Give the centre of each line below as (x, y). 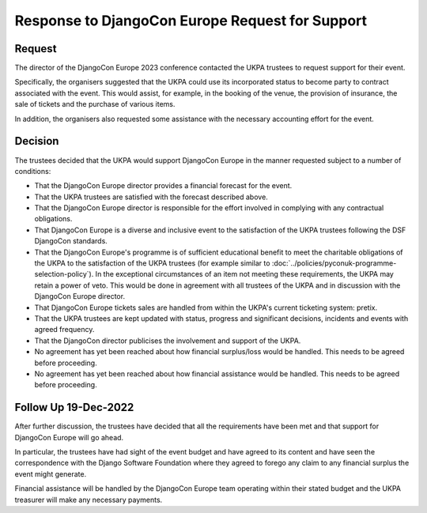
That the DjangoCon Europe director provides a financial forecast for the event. (163, 186)
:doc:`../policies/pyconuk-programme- (334, 263)
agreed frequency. (64, 330)
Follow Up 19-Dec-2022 (74, 407)
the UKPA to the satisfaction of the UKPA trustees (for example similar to (152, 263)
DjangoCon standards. (71, 241)
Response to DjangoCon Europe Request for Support (191, 21)
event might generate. (51, 473)
